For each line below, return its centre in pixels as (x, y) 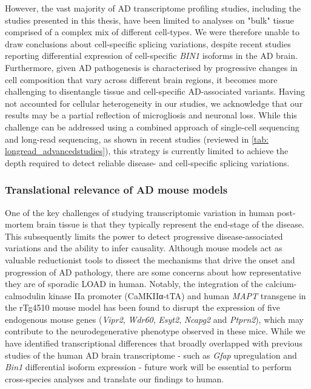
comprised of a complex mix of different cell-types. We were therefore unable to (152, 32)
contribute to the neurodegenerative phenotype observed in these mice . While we (155, 331)
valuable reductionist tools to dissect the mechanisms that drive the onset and (150, 259)
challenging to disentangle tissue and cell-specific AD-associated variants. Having (155, 91)
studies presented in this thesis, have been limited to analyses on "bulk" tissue (149, 20)
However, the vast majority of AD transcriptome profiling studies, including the (153, 8)
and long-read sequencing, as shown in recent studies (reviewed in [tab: (137, 139)
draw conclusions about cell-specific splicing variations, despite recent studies (148, 43)
